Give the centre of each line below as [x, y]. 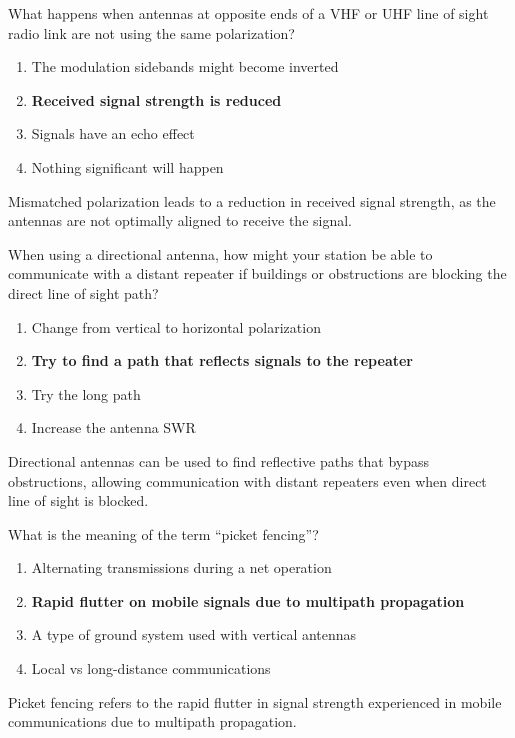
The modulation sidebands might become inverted [185, 66]
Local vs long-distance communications [151, 668]
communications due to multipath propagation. [152, 721]
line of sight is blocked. [78, 500]
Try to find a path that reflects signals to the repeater [222, 360]
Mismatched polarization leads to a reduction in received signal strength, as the [252, 200]
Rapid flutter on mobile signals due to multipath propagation [248, 600]
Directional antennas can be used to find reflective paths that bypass [219, 460]
